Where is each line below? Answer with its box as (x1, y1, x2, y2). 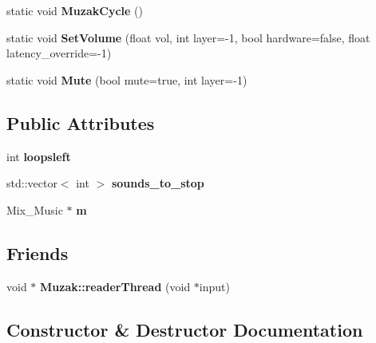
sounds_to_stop (111, 175, 204, 191)
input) (199, 278, 230, 294)
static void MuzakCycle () (6, 2, 143, 18)
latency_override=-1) (6, 45, 112, 61)
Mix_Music (6, 201, 63, 218)
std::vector (6, 175, 57, 191)
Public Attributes (6, 110, 155, 135)
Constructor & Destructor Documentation (6, 317, 363, 341)
